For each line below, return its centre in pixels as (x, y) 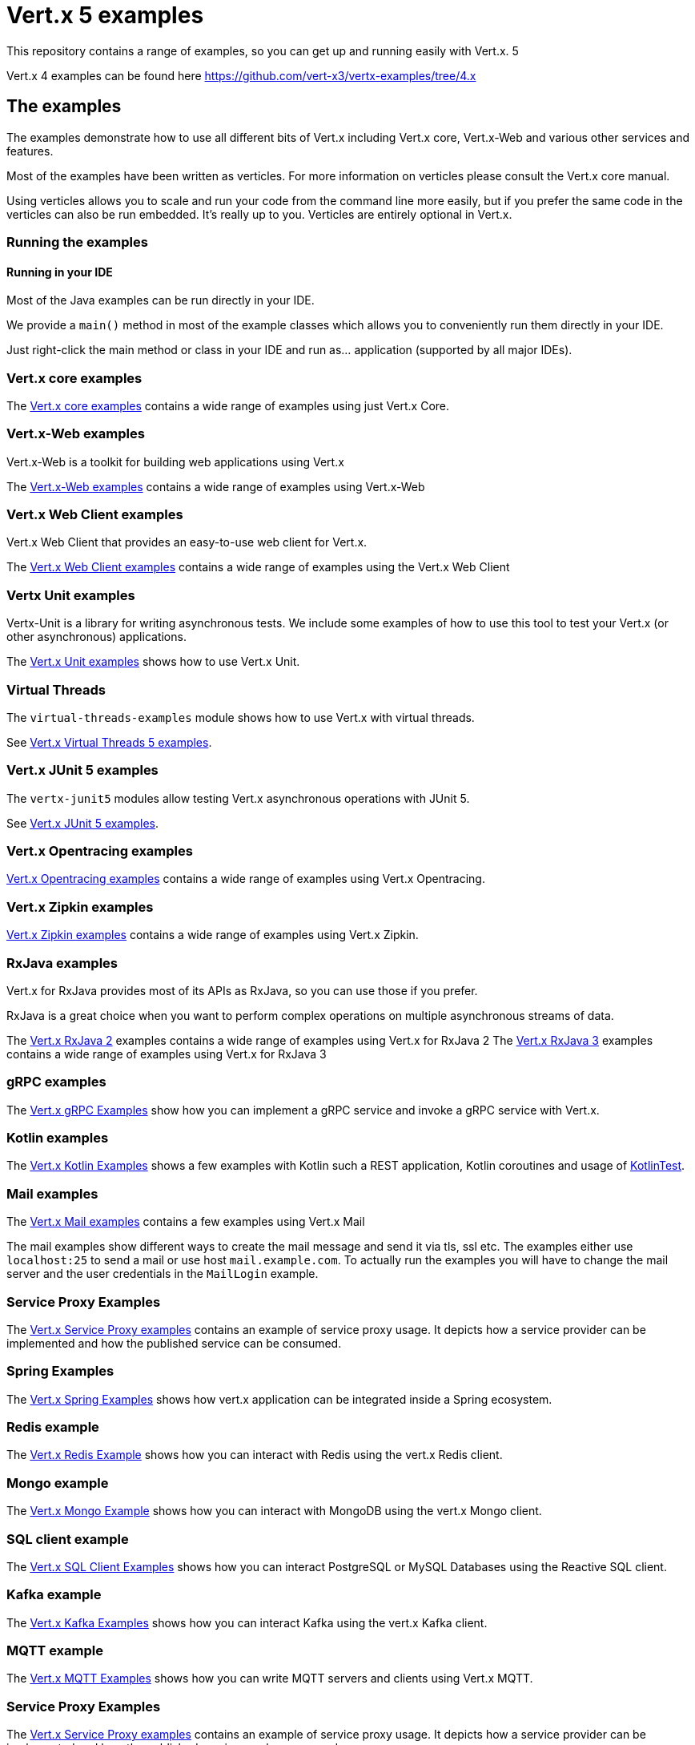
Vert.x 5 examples (105, 15)
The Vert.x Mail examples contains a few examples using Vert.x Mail (186, 1222)
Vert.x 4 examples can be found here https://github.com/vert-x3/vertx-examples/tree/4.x (241, 75)
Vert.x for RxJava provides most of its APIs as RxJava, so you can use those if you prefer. (242, 990)
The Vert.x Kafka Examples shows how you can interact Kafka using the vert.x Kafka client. (247, 1622)
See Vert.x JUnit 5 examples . (83, 823)
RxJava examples (62, 963)
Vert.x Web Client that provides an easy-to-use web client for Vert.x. (187, 542)
